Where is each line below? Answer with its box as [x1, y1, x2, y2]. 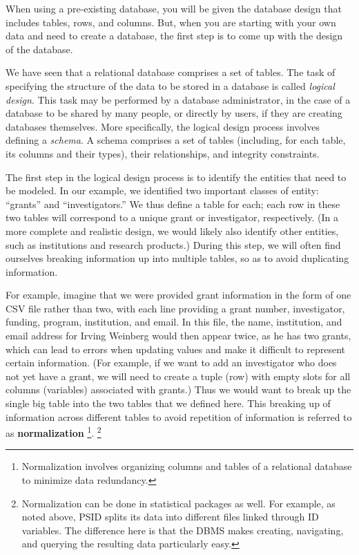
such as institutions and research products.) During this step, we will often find [6, 237, 341, 252]
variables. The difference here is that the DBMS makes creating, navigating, [21, 523, 344, 537]
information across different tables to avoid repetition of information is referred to [6, 409, 352, 424]
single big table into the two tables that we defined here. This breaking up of [6, 396, 331, 411]
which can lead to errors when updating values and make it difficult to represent [6, 341, 345, 356]
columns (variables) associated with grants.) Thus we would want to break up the [6, 382, 351, 397]
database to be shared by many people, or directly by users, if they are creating [6, 106, 342, 120]
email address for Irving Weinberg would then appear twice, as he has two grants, [6, 328, 351, 343]
